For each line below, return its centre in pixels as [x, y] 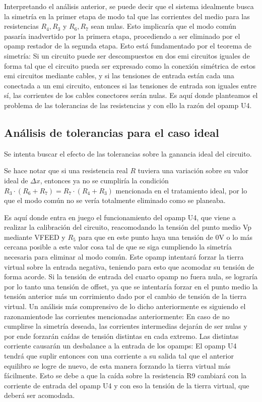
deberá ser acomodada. [40, 395]
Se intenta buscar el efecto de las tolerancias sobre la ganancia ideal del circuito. [128, 153]
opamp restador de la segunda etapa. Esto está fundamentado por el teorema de [128, 46]
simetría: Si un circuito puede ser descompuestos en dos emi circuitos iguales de [127, 55]
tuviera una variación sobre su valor [193, 170]
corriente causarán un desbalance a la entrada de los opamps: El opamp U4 [120, 346]
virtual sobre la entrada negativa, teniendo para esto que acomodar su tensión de [129, 266]
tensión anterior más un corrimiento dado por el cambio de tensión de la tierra [125, 296]
